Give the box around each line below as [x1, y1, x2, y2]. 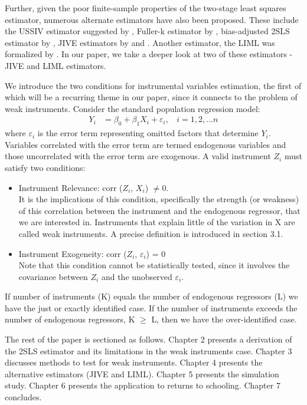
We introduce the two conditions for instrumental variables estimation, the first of [5, 79, 302, 91]
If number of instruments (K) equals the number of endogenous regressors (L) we [5, 290, 298, 302]
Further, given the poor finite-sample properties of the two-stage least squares [5, 2, 286, 14]
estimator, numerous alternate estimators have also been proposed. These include [5, 13, 299, 25]
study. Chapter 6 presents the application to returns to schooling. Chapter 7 [5, 379, 280, 391]
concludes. [5, 391, 42, 403]
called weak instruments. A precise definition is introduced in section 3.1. [18, 227, 283, 239]
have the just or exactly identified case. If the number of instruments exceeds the [5, 301, 298, 314]
